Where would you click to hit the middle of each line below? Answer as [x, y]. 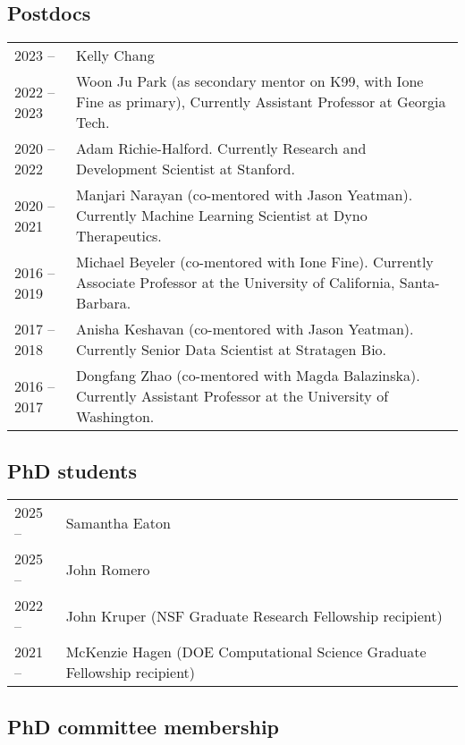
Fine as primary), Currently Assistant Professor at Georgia [261, 102]
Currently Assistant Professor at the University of [232, 396]
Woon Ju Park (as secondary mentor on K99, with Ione [250, 81]
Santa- [419, 283]
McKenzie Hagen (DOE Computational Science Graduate [246, 652]
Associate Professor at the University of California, [236, 283]
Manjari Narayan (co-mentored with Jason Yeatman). [245, 195]
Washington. [115, 417]
